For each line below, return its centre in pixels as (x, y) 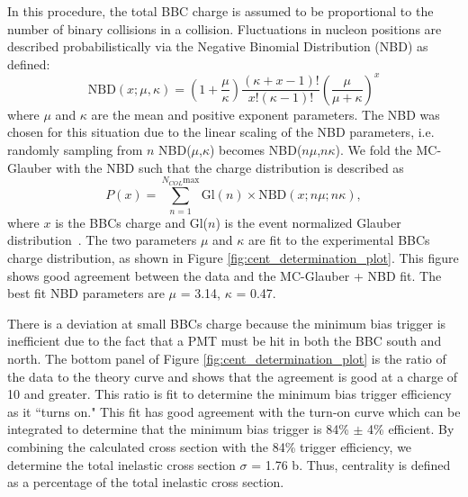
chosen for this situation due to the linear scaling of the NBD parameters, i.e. (221, 132)
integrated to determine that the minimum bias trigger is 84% (178, 429)
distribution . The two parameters (102, 240)
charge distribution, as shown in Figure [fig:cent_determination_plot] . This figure (233, 257)
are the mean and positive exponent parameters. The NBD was (265, 114)
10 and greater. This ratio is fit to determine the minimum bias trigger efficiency (229, 394)
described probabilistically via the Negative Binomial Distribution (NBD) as (218, 46)
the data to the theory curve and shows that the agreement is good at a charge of (233, 376)
